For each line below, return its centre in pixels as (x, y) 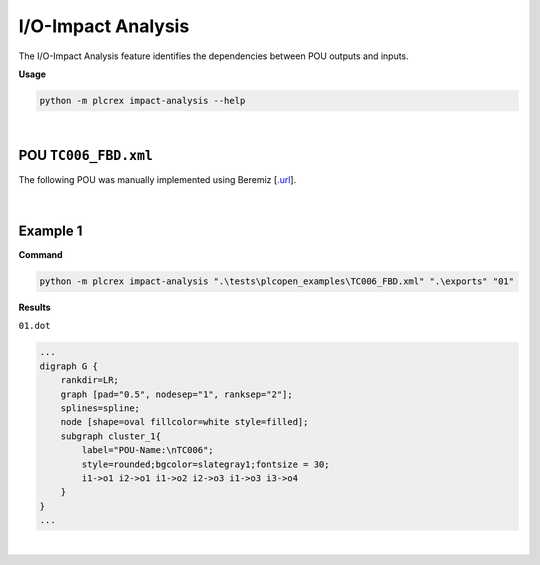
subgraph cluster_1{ (111, 436)
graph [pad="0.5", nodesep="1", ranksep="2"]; (177, 394)
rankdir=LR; (90, 380)
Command (41, 255)
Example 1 (50, 231)
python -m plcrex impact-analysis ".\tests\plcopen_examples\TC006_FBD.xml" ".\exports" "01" (277, 281)
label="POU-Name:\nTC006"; (147, 450)
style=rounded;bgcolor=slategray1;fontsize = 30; (205, 464)
